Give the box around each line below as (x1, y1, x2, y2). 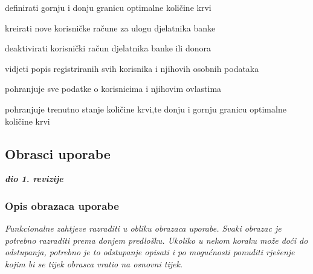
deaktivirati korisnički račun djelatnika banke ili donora (5, 42, 211, 54)
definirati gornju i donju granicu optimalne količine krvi (5, 1, 211, 13)
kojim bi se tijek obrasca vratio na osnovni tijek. (5, 257, 183, 270)
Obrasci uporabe (5, 144, 111, 163)
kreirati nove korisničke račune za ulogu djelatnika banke (5, 21, 216, 34)
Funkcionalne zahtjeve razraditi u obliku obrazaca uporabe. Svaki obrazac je (5, 222, 282, 235)
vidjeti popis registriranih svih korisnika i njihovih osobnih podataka (5, 62, 259, 74)
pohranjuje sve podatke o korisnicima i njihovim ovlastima (5, 82, 222, 95)
